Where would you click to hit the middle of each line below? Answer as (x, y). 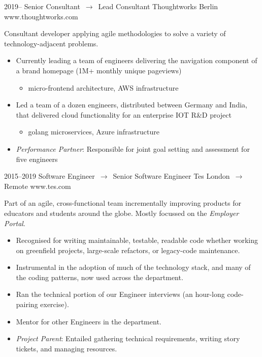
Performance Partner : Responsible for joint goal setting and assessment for (133, 148)
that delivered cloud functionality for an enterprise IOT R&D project (124, 114)
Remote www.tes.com (38, 186)
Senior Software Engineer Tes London (171, 176)
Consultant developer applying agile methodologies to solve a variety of (115, 33)
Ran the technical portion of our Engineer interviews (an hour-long (120, 294)
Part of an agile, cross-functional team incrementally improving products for (123, 203)
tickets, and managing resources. (67, 348)
